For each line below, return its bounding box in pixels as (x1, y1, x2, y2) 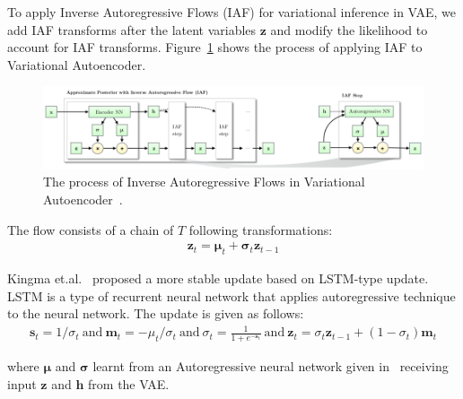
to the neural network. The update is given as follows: (7, 304, 304, 323)
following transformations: (188, 220, 333, 239)
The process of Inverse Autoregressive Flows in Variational (43, 172, 365, 191)
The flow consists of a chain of (7, 220, 174, 239)
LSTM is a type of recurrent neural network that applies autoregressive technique (7, 286, 456, 305)
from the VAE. (88, 374, 170, 393)
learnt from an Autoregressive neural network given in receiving (92, 357, 449, 376)
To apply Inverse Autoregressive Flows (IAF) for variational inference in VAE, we (7, 3, 457, 21)
